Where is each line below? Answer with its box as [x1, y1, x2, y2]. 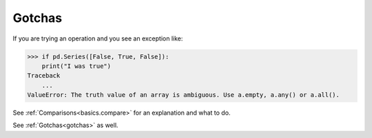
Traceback [27, 72, 61, 80]
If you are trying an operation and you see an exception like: [12, 34, 183, 43]
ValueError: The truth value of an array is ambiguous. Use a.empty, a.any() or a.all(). [27, 91, 340, 99]
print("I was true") [41, 62, 112, 70]
